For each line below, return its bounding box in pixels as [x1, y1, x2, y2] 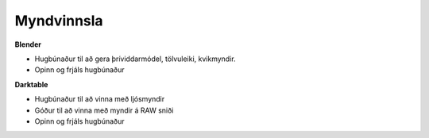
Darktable [14, 79, 48, 89]
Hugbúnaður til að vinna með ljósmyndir [34, 94, 165, 104]
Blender [14, 40, 41, 49]
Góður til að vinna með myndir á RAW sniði [34, 105, 174, 115]
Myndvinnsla [14, 12, 103, 29]
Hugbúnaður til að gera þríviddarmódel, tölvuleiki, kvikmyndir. [34, 54, 236, 63]
